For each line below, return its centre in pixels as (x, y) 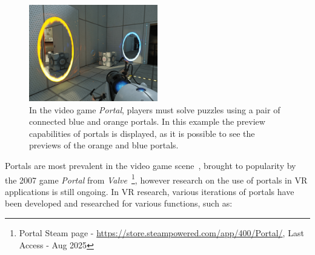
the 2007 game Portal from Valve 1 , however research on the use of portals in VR (156, 179)
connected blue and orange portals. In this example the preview (147, 121)
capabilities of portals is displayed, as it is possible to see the (142, 133)
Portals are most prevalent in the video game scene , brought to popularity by (151, 165)
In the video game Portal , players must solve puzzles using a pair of (155, 109)
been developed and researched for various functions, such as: (119, 203)
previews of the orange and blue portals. (104, 145)
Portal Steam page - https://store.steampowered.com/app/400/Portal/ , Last (161, 233)
